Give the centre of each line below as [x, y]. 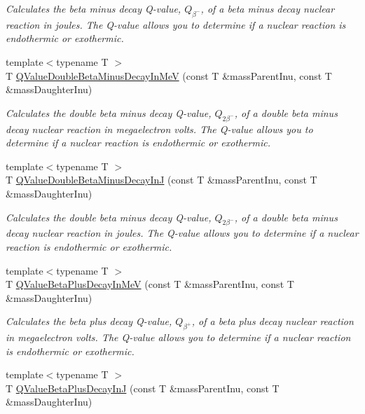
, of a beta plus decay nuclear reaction [273, 321]
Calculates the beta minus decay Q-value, [94, 8]
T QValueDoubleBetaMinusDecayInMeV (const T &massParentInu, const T [169, 75]
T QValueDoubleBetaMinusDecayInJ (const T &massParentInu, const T [161, 180]
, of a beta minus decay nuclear [268, 8]
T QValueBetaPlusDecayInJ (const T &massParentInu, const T [143, 388]
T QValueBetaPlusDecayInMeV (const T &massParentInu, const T [150, 284]
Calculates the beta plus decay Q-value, [89, 321]
